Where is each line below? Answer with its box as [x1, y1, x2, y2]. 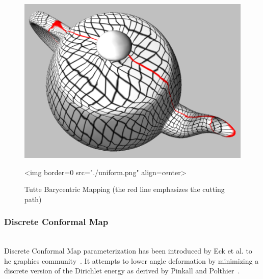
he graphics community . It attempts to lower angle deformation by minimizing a [4, 255, 259, 266]
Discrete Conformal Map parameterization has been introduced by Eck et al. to [4, 245, 252, 256]
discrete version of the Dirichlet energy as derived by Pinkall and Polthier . [4, 265, 240, 276]
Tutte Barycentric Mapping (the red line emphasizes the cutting [24, 184, 225, 194]
